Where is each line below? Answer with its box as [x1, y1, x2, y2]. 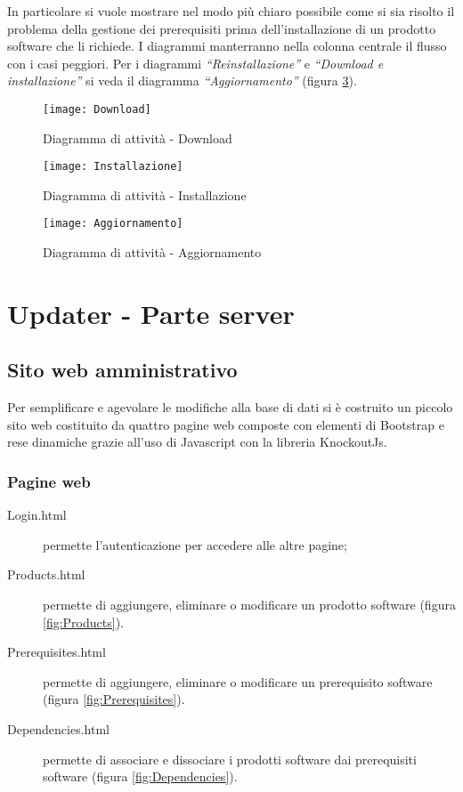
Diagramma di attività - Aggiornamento [43, 243, 262, 262]
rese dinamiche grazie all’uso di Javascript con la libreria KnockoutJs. [7, 432, 387, 451]
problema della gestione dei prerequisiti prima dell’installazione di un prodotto [7, 19, 436, 37]
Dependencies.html [7, 720, 110, 739]
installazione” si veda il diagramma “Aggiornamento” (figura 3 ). [7, 71, 357, 90]
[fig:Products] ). [43, 612, 124, 631]
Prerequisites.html [7, 642, 106, 661]
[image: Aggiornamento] [43, 217, 183, 230]
